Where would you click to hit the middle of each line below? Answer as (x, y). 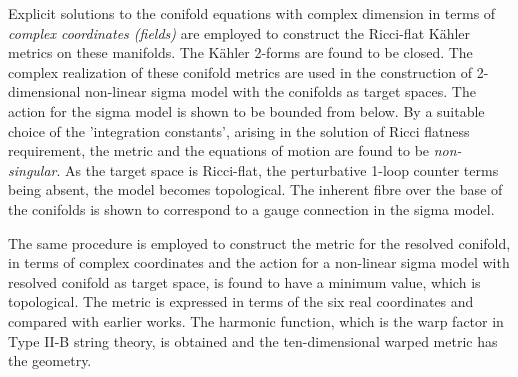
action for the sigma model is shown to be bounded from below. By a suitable (246, 110)
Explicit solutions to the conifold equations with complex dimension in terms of (252, 13)
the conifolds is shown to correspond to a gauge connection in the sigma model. (251, 208)
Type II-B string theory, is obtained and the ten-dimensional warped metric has (253, 340)
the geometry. (50, 360)
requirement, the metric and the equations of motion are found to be (219, 150)
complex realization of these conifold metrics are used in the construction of (240, 71)
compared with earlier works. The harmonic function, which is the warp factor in (256, 320)
